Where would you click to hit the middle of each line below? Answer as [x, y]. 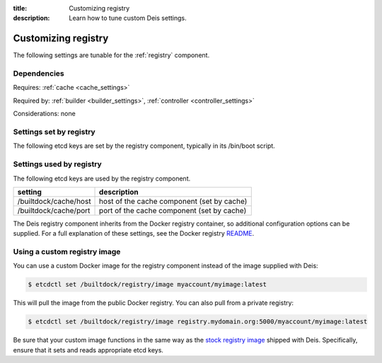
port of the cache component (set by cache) [173, 210]
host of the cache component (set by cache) [173, 201]
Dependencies [39, 74]
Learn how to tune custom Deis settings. [128, 18]
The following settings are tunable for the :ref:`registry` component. [111, 55]
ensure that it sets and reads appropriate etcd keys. [88, 350]
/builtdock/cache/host [54, 201]
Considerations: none [44, 114]
